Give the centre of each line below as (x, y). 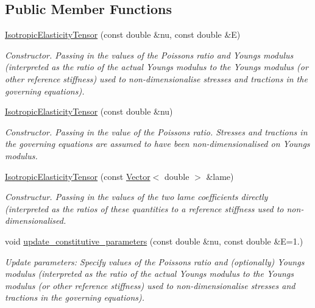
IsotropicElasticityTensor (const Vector (78, 176)
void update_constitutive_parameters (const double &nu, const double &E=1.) (154, 241)
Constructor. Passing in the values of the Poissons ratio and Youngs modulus (149, 55)
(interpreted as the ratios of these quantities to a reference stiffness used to (144, 208)
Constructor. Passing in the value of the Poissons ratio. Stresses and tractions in (156, 131)
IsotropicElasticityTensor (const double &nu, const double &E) (123, 34)
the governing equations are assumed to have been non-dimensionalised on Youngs (157, 144)
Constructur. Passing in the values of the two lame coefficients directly (136, 197)
